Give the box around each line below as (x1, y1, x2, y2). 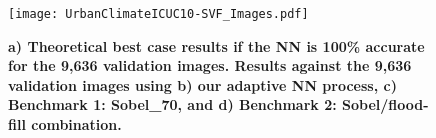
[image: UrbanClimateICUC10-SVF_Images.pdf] (8, 7, 309, 21)
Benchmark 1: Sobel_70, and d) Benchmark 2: (8, 94, 337, 115)
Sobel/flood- (342, 94, 429, 115)
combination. (31, 114, 122, 135)
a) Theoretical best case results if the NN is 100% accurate (8, 35, 425, 56)
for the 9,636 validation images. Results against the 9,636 (8, 55, 412, 76)
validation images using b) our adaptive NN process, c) (8, 74, 397, 95)
